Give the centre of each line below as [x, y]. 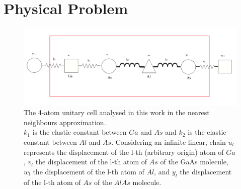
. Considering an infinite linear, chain [169, 141]
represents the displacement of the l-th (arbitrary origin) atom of [124, 152]
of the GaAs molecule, [194, 162]
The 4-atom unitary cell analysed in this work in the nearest [117, 112]
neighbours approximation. [65, 122]
